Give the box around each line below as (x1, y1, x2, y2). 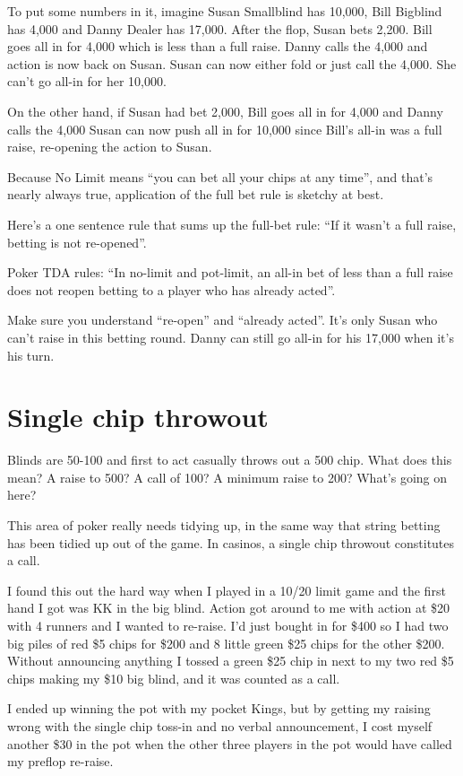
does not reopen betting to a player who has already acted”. (7, 280, 336, 299)
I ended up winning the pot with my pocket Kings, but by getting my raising (7, 699, 431, 718)
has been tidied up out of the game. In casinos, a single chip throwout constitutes (7, 533, 455, 552)
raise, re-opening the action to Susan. (7, 137, 212, 156)
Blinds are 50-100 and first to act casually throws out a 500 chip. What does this (7, 450, 452, 469)
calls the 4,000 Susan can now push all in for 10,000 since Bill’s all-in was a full (7, 119, 442, 138)
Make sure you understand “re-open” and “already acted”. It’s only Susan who (7, 310, 438, 329)
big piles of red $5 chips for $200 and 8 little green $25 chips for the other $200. (7, 633, 445, 652)
